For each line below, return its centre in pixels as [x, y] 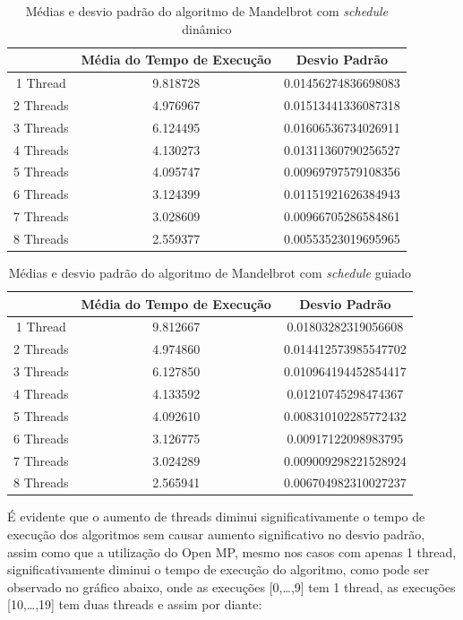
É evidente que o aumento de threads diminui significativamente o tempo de [216, 517]
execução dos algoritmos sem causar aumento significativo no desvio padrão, [216, 534]
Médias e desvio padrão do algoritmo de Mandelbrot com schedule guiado [210, 273]
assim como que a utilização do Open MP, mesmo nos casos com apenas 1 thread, [232, 551]
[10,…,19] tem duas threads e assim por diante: [135, 604]
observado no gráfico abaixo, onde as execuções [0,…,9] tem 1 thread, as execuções [231, 586]
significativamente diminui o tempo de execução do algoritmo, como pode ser [219, 569]
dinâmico [207, 28]
